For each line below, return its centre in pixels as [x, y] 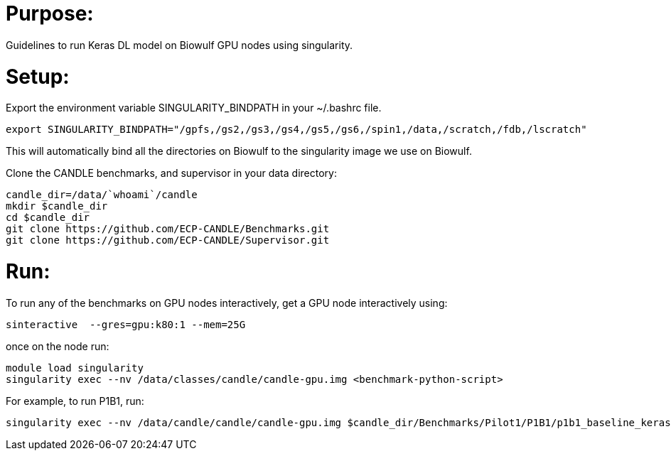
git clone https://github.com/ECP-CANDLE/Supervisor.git [168, 240]
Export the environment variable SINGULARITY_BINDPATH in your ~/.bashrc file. [194, 108]
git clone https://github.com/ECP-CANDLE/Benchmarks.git [168, 229]
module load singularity [75, 368]
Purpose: [50, 13]
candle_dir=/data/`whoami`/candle [102, 195]
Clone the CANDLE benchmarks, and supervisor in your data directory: [171, 173]
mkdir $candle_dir [57, 206]
